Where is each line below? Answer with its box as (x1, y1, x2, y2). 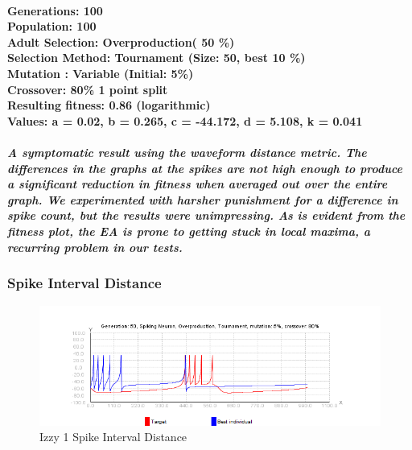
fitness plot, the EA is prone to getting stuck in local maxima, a (7, 222, 371, 239)
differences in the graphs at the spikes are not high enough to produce (7, 159, 403, 176)
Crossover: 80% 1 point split (7, 81, 168, 97)
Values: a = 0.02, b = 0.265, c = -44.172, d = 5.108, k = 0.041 (7, 112, 363, 129)
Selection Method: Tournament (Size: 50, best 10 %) (7, 49, 306, 66)
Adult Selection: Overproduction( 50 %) (7, 33, 235, 50)
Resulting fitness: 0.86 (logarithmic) (7, 97, 211, 114)
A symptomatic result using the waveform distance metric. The (7, 143, 367, 160)
